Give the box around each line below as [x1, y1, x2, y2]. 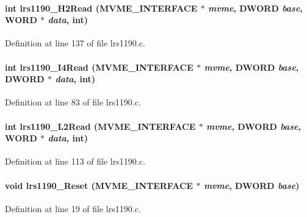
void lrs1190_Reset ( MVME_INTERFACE [5, 179, 193, 191]
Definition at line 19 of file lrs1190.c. [5, 202, 141, 215]
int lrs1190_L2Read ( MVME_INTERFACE [5, 119, 196, 132]
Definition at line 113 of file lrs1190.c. [5, 155, 145, 168]
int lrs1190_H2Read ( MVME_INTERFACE [5, 1, 198, 14]
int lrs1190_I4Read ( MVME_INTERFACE [5, 60, 193, 73]
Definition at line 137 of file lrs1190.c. [5, 37, 145, 49]
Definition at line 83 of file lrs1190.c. [5, 96, 141, 108]
